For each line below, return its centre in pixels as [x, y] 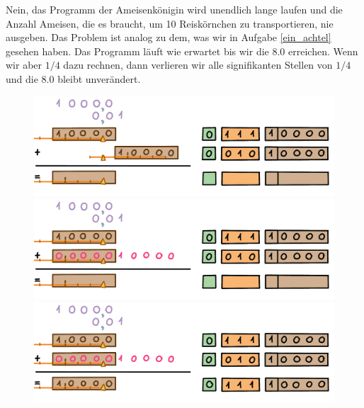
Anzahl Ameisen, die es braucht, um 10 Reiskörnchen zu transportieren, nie [170, 23]
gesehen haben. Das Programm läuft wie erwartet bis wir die [137, 51]
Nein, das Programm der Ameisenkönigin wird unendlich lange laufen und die [174, 9]
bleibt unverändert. [99, 78]
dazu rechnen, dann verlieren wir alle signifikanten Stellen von [198, 65]
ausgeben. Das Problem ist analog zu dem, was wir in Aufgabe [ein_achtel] [169, 37]
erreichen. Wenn [323, 51]
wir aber [24, 65]
